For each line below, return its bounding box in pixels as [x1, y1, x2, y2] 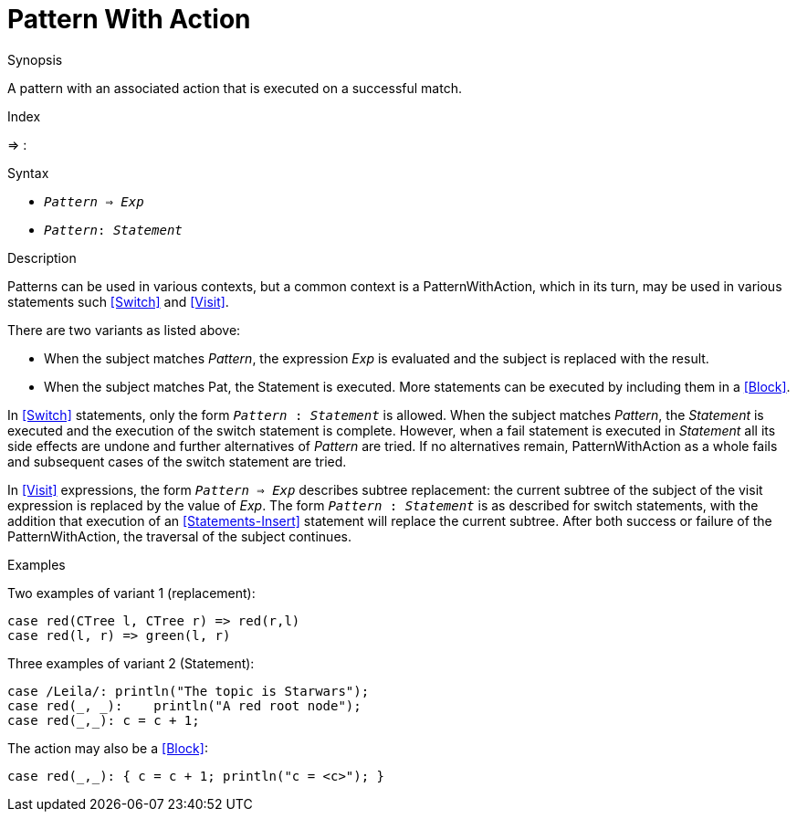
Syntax [7, 164, 49, 181]
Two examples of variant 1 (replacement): [7, 584, 256, 601]
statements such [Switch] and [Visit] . [7, 293, 229, 310]
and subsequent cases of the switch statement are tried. [7, 453, 347, 469]
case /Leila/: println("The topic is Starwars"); [7, 683, 370, 698]
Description [7, 249, 77, 266]
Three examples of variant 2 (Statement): [7, 655, 255, 671]
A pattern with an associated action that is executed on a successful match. [7, 79, 462, 96]
